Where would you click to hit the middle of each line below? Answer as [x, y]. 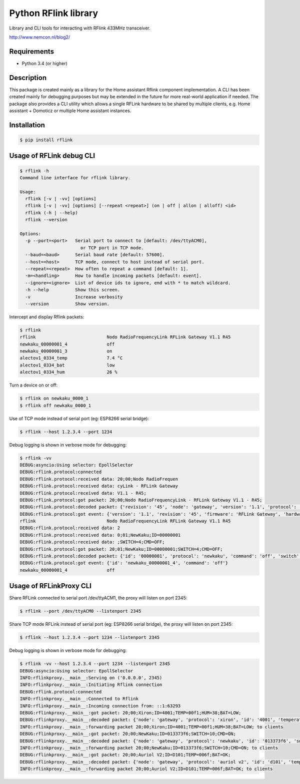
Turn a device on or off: [33, 385]
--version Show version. [67, 304]
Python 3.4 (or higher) [44, 63]
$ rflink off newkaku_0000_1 [55, 405]
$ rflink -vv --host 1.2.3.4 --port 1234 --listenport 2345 [95, 664]
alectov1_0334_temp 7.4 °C [71, 358]
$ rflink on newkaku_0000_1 [54, 399]
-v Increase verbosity [74, 297]
